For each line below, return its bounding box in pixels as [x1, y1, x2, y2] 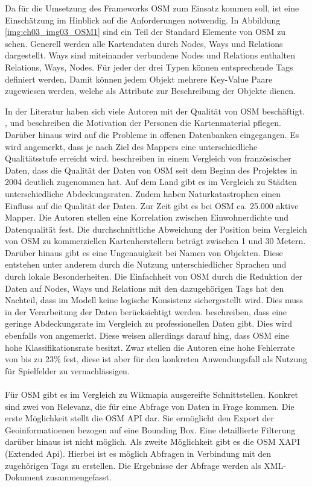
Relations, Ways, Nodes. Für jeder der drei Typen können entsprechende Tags [5, 60, 293, 73]
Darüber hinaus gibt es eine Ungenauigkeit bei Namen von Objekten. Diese [5, 246, 283, 259]
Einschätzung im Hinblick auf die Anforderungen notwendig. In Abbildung [5, 13, 281, 26]
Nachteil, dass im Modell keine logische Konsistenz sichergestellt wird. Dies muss [5, 294, 304, 306]
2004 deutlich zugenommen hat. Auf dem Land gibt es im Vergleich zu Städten [5, 175, 297, 188]
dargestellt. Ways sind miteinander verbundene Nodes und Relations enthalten [5, 49, 296, 61]
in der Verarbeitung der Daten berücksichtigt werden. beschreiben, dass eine [5, 305, 287, 318]
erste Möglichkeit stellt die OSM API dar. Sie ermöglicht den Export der [5, 412, 275, 424]
